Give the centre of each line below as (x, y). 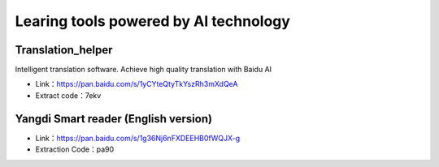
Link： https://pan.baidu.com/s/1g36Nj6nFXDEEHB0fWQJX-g (138, 138)
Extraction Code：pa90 (75, 149)
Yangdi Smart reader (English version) (114, 119)
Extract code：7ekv (68, 95)
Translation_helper (64, 50)
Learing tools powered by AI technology (152, 21)
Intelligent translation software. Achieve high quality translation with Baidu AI (143, 70)
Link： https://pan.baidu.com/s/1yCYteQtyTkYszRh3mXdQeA (137, 84)
